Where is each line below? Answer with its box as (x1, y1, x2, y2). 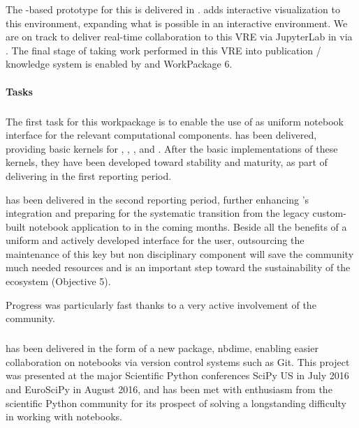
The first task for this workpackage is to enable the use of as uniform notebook (6, 114, 344, 128)
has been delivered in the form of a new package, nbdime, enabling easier (6, 341, 318, 356)
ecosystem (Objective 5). (6, 274, 111, 289)
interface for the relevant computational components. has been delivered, (6, 128, 317, 142)
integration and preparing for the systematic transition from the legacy (6, 206, 309, 220)
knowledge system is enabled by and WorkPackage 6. (6, 56, 233, 71)
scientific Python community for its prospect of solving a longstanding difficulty (6, 395, 346, 410)
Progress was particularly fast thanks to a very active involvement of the (6, 297, 316, 312)
